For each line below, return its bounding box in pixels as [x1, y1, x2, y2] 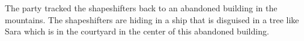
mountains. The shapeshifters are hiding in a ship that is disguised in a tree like [5, 13, 299, 26]
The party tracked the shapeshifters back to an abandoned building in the [5, 2, 278, 14]
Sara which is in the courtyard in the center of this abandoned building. [5, 25, 269, 37]
